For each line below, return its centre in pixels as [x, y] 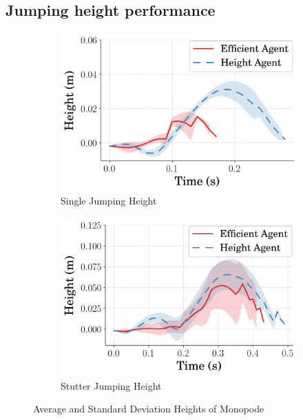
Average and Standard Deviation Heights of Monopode [149, 409]
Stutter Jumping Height [111, 385]
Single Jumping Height [109, 201]
